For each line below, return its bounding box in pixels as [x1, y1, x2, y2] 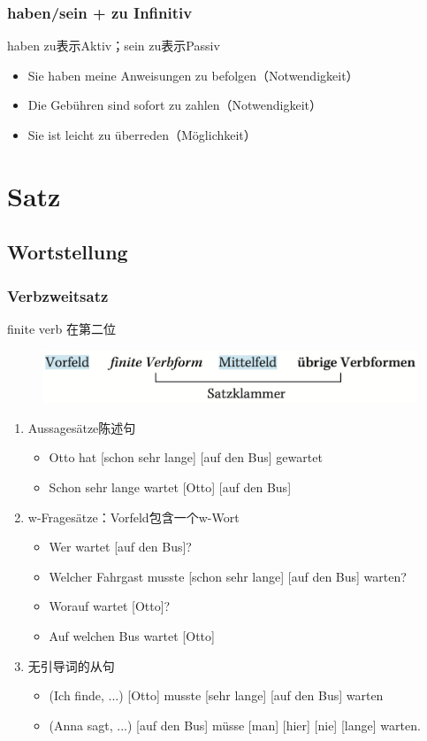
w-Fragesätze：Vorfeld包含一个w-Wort [27, 507, 240, 526]
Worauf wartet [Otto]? [49, 597, 171, 615]
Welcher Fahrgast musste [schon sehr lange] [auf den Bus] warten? [49, 567, 407, 585]
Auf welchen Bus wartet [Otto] [49, 626, 215, 645]
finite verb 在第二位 [7, 319, 116, 337]
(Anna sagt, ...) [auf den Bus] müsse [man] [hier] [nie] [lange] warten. [49, 715, 421, 734]
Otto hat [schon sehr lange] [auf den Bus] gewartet [49, 448, 323, 467]
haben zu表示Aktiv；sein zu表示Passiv [7, 36, 220, 55]
